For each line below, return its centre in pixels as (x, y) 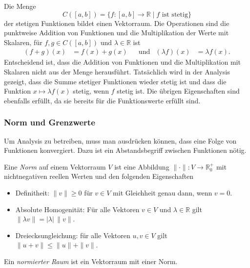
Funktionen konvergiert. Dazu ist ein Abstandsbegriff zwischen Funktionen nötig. (125, 150)
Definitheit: (32, 192)
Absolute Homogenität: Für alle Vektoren (77, 209)
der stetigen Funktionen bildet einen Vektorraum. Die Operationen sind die (117, 23)
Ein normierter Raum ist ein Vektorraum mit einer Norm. (91, 261)
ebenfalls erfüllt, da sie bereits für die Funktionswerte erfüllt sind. (102, 100)
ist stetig (175, 14)
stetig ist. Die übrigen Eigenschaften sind (178, 91)
